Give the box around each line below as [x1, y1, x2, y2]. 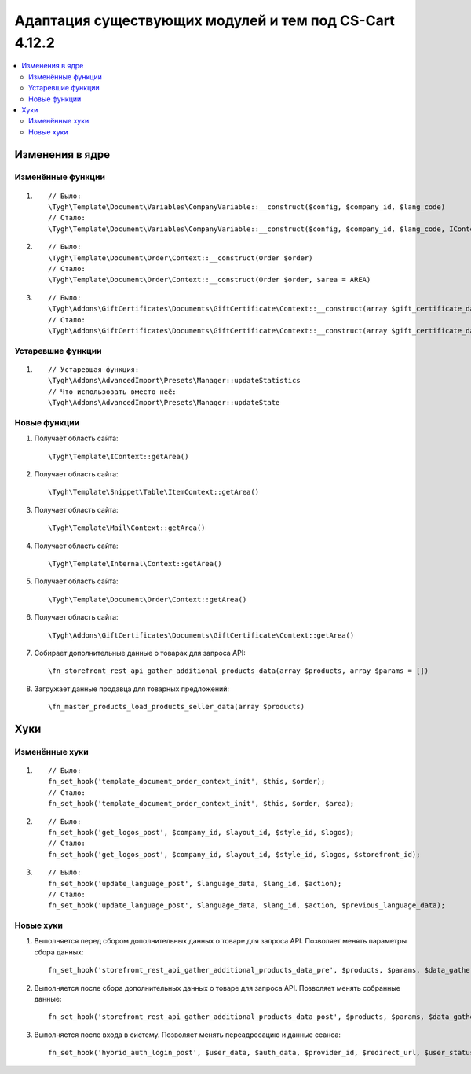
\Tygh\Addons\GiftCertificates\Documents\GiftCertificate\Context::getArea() [48, 631, 355, 640]
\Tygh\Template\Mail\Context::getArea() [48, 524, 206, 532]
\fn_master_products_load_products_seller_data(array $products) [48, 702, 305, 712]
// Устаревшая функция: [48, 365, 140, 373]
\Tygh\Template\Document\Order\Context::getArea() [48, 594, 247, 604]
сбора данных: [34, 947, 84, 957]
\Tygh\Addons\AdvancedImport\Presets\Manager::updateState [48, 398, 280, 407]
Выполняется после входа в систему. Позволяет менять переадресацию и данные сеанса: [34, 1030, 341, 1039]
